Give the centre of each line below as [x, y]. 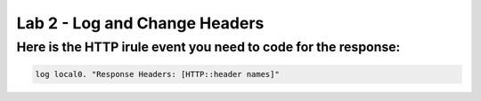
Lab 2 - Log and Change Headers [140, 23]
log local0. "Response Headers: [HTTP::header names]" [157, 74]
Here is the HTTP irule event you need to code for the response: [208, 47]
